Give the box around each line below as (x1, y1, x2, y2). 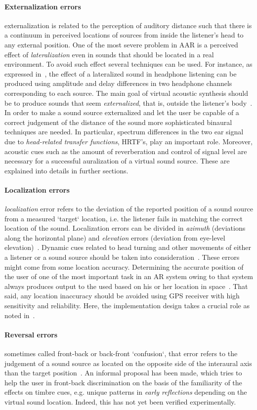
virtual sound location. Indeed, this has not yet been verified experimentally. (4, 396, 236, 407)
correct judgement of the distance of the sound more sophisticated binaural (4, 117, 232, 127)
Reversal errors (4, 329, 58, 339)
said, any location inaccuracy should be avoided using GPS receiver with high (4, 290, 240, 301)
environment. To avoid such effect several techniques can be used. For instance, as (4, 59, 253, 69)
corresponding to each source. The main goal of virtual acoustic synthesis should (4, 87, 249, 98)
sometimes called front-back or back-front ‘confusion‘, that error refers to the (4, 348, 238, 359)
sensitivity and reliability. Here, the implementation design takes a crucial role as (4, 300, 250, 311)
